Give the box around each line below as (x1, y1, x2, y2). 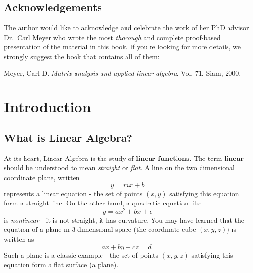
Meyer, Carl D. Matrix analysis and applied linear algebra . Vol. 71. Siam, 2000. (4, 68, 241, 78)
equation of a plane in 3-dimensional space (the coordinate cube (4, 224, 196, 234)
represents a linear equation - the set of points (4, 188, 143, 198)
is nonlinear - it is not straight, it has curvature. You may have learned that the (4, 214, 244, 225)
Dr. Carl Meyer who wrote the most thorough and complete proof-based (4, 32, 221, 42)
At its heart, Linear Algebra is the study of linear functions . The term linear (4, 153, 244, 163)
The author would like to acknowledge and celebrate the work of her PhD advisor (4, 23, 249, 33)
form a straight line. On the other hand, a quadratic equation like (4, 198, 202, 208)
